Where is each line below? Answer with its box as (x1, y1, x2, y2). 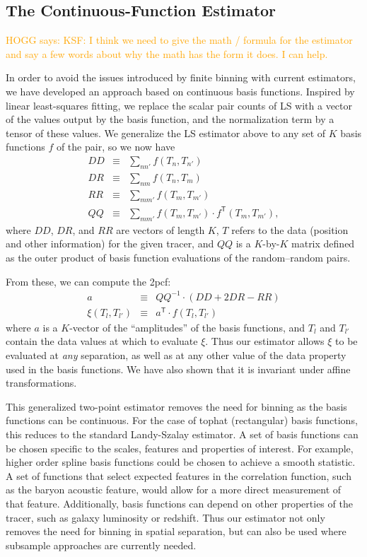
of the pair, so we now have (56, 139, 175, 154)
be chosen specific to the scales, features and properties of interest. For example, (6, 440, 354, 455)
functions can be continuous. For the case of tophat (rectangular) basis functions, (6, 413, 358, 428)
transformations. (6, 375, 77, 390)
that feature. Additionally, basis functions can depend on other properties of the (6, 496, 353, 510)
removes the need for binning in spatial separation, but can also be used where (6, 524, 346, 539)
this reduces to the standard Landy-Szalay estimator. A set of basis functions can (6, 426, 359, 441)
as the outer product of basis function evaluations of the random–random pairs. (6, 250, 351, 264)
